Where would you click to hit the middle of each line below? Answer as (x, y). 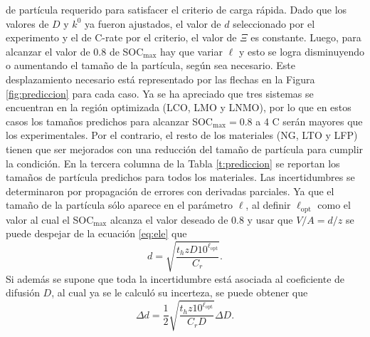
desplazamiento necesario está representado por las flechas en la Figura (160, 79)
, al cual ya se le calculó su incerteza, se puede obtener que (180, 292)
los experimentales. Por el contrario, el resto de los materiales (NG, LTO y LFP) (182, 135)
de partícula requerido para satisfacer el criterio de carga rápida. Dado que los (176, 9)
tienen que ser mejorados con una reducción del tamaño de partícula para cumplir (185, 149)
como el (334, 205)
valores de (27, 23)
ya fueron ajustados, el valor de (153, 23)
